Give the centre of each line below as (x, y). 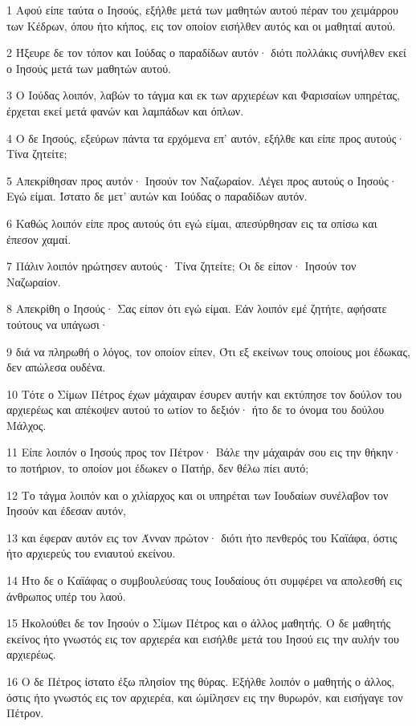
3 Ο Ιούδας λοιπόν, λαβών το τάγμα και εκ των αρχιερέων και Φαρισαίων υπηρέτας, (203, 95)
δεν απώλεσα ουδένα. (56, 367)
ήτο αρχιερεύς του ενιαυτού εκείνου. (91, 553)
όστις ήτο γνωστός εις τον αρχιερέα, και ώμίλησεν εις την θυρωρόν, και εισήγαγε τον (205, 697)
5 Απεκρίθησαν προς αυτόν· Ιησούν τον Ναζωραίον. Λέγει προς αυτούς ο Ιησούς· (202, 180)
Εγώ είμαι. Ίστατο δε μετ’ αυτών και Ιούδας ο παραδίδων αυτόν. (157, 196)
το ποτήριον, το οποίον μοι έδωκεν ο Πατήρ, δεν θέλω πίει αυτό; (158, 468)
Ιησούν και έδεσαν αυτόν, (66, 511)
